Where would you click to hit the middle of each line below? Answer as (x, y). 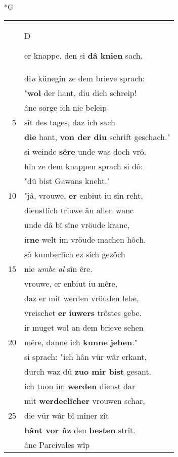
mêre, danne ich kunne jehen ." (81, 342)
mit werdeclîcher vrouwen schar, (85, 400)
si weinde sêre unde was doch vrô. (85, 151)
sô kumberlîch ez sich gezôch (75, 254)
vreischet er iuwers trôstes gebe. (83, 312)
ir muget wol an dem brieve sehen (84, 327)
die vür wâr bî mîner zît (67, 415)
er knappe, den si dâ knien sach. (84, 55)
